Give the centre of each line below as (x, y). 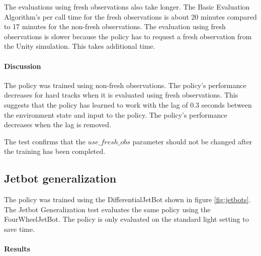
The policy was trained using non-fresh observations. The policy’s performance (125, 85)
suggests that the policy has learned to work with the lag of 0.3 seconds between (128, 104)
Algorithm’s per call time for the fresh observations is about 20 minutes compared (130, 16)
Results (17, 249)
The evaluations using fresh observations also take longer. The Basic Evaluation (127, 7)
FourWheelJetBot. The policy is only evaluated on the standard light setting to (126, 219)
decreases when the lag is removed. (58, 124)
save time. (20, 229)
